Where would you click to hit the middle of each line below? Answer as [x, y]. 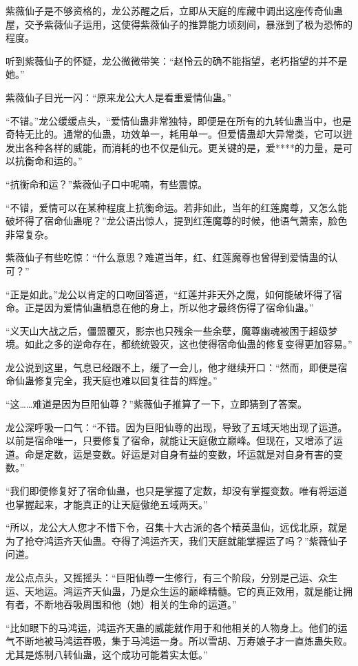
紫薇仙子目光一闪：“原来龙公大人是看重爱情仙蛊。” [119, 97]
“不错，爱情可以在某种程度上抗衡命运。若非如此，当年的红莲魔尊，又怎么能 [177, 207]
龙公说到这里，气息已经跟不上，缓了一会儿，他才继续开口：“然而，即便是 [172, 367]
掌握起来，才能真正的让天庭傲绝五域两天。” [111, 504]
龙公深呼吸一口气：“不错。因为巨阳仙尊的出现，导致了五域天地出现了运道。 [177, 427]
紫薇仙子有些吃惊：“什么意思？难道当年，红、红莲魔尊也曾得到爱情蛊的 [167, 257]
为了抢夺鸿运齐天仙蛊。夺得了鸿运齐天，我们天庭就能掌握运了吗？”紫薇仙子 [177, 540]
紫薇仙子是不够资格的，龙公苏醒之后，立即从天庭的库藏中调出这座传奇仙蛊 [174, 10]
